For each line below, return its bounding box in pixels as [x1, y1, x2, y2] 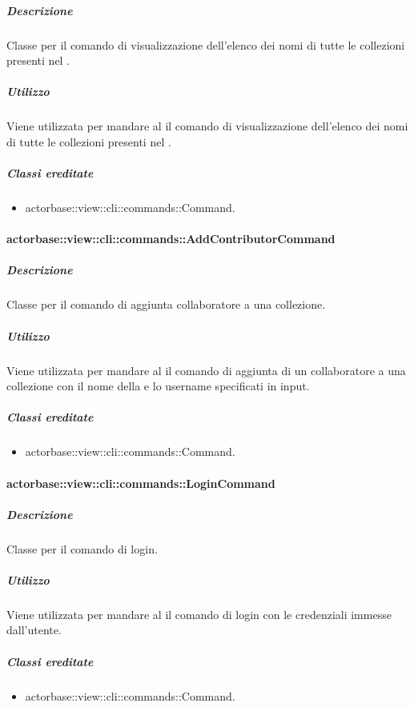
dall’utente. [6, 621, 62, 638]
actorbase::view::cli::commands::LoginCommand [6, 474, 275, 491]
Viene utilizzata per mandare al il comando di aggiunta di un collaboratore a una [6, 361, 406, 378]
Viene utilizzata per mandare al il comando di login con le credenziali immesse [6, 605, 392, 622]
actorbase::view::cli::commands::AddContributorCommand [6, 230, 336, 247]
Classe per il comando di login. [6, 540, 158, 557]
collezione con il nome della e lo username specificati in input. [6, 377, 310, 394]
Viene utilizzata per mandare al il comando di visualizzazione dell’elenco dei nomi [6, 118, 408, 134]
